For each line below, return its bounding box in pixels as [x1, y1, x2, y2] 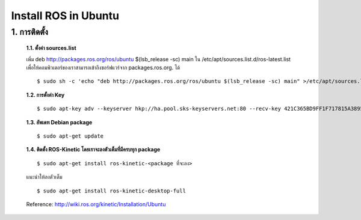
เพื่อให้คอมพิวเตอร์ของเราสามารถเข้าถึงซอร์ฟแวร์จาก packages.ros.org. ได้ [26, 64, 180, 71]
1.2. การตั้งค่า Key [26, 91, 65, 99]
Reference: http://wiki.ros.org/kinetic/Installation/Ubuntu [26, 200, 166, 207]
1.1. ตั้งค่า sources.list [26, 44, 76, 52]
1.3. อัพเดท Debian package [26, 118, 93, 126]
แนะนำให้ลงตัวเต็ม [26, 173, 63, 180]
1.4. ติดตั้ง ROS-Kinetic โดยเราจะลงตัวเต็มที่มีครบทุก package [26, 146, 161, 153]
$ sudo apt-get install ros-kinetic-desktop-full [37, 187, 187, 194]
